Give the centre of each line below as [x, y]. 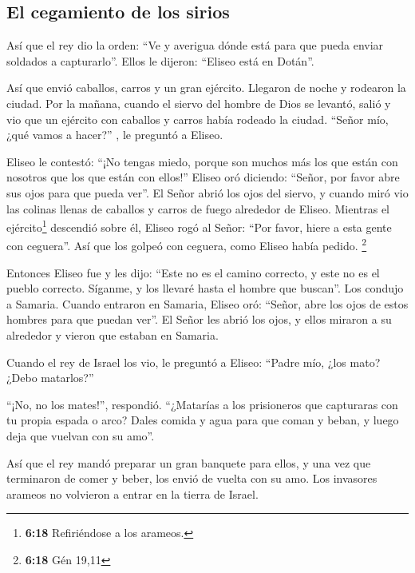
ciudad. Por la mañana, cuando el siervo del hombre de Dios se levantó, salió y [199, 103]
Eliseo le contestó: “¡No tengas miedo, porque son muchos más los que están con [202, 161]
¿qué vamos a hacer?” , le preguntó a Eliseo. [115, 135]
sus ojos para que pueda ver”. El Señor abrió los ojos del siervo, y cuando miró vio [207, 192]
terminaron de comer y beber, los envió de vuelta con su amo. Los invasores [192, 478]
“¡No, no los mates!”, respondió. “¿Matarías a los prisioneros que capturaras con [202, 404]
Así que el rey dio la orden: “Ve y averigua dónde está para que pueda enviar [195, 45]
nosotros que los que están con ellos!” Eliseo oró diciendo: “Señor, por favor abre [203, 177]
